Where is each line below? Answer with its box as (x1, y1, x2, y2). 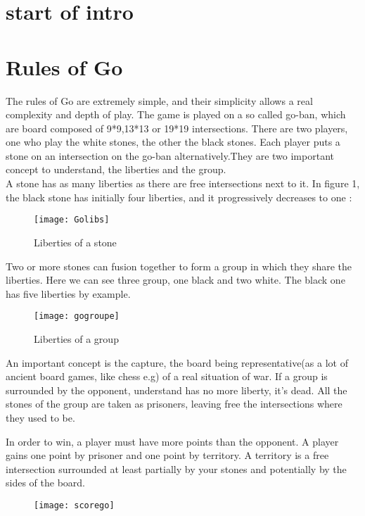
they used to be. (6, 410, 75, 424)
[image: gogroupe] (34, 311, 120, 322)
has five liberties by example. (6, 286, 131, 301)
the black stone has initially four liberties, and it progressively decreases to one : (6, 189, 352, 204)
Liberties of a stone (34, 234, 117, 249)
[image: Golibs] (34, 215, 110, 225)
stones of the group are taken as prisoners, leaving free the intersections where (6, 396, 342, 411)
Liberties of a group (34, 331, 119, 346)
